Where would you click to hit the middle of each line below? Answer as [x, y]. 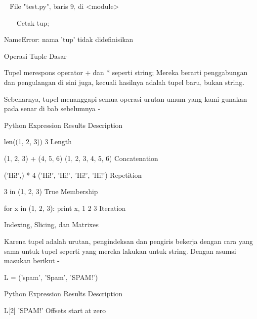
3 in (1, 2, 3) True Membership [51, 191]
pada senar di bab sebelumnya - [52, 108]
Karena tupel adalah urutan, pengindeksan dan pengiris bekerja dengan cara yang [128, 241]
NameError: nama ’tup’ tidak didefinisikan [69, 39]
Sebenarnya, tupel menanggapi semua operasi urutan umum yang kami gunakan [126, 99]
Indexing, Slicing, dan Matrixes [51, 224]
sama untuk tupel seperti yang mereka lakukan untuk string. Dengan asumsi [120, 251]
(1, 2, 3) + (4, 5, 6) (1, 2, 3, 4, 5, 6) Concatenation [81, 158]
